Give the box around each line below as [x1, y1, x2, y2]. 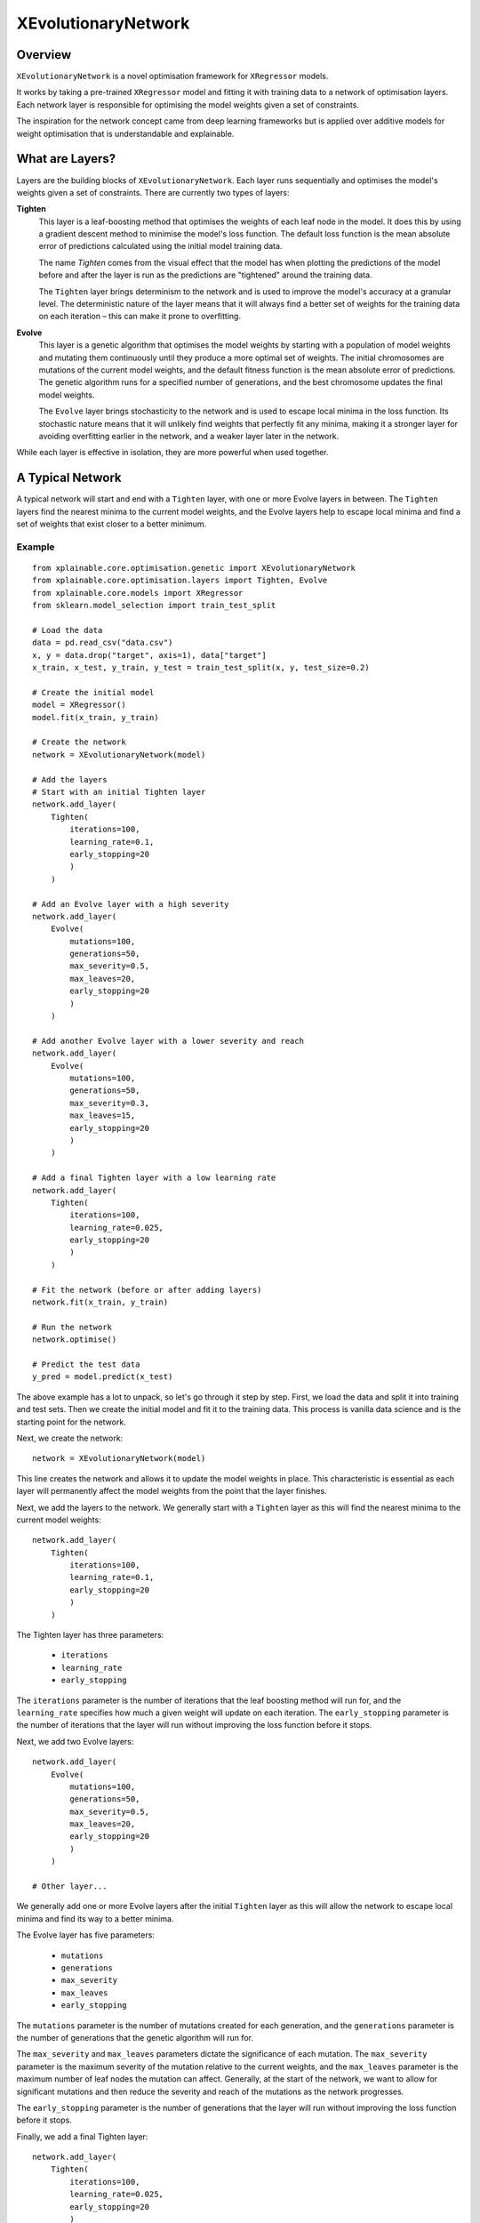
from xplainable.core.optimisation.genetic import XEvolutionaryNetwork [32, 563, 356, 573]
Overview [16, 47, 72, 62]
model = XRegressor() [32, 700, 126, 710]
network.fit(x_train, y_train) [32, 1297, 169, 1307]
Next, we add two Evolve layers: [16, 1736, 134, 1746]
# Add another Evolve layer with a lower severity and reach [32, 1036, 304, 1046]
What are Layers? [16, 151, 116, 166]
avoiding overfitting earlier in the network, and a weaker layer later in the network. [38, 430, 340, 441]
